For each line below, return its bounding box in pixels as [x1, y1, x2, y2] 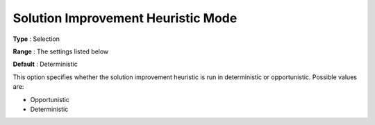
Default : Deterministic [12, 60, 78, 69]
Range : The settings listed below [12, 47, 109, 56]
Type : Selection [12, 35, 60, 43]
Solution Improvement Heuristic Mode [12, 10, 237, 26]
